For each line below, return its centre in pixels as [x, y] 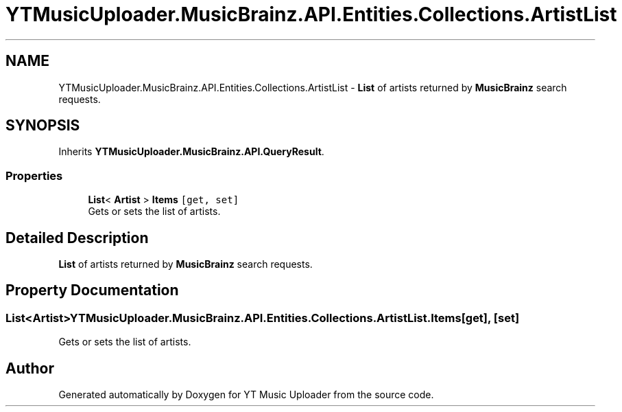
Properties [34, 175]
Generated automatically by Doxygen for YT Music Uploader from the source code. [246, 395]
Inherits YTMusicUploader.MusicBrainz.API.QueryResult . [191, 152]
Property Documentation [92, 290]
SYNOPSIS [43, 126]
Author [30, 368]
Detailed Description [77, 238]
